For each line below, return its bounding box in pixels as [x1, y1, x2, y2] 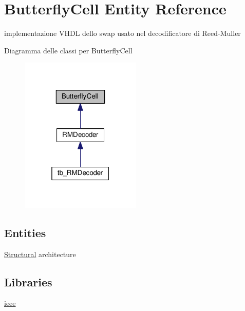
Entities [4, 224, 46, 240]
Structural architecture [4, 248, 76, 259]
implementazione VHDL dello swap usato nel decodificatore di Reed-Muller [4, 28, 241, 38]
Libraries [4, 274, 52, 289]
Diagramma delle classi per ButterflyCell [4, 45, 133, 55]
